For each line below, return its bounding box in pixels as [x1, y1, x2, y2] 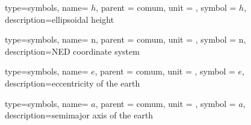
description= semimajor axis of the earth [5, 109, 153, 121]
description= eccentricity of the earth [5, 76, 140, 89]
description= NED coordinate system [5, 44, 140, 57]
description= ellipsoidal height [5, 13, 114, 25]
